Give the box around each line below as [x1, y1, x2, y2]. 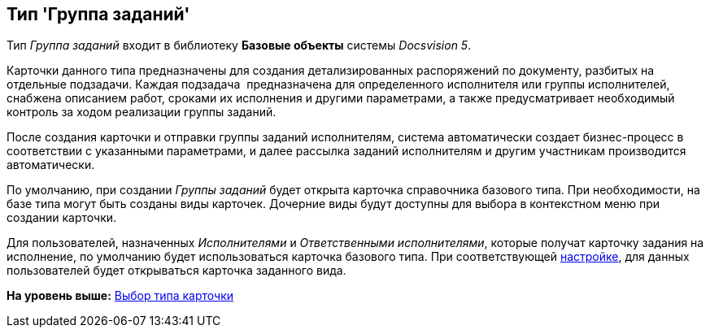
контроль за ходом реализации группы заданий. [7, 105, 277, 119]
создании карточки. [7, 210, 117, 225]
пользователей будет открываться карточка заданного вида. [7, 263, 346, 278]
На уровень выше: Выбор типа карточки [7, 288, 234, 303]
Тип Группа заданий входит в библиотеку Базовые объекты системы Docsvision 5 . [7, 38, 472, 53]
